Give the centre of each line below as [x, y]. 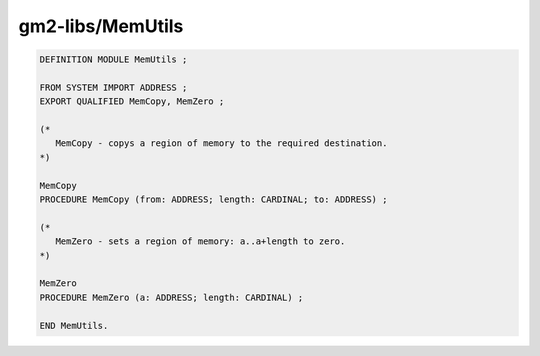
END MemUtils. [74, 325]
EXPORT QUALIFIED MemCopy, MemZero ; [132, 101]
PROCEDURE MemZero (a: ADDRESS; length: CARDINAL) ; [171, 297]
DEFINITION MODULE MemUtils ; [113, 59]
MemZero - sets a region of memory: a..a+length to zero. [200, 241]
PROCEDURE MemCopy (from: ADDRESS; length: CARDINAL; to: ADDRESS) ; [213, 199]
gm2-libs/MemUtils [101, 26]
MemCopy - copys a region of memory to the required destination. [221, 143]
